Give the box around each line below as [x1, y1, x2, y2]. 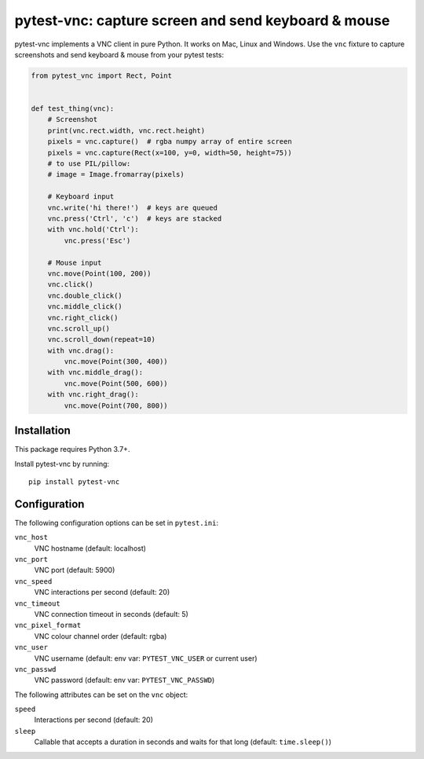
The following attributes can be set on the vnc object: [14, 690, 188, 699]
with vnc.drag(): [47, 346, 115, 355]
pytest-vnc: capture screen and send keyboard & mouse [14, 12, 390, 29]
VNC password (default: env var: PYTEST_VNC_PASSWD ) [34, 676, 215, 685]
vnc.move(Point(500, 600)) [64, 379, 168, 388]
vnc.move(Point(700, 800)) [64, 401, 168, 410]
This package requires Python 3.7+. [14, 445, 130, 454]
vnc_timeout [14, 599, 60, 608]
